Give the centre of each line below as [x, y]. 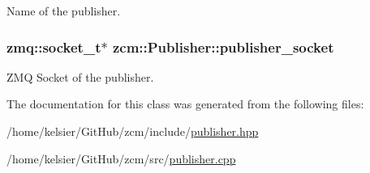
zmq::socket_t [54, 46]
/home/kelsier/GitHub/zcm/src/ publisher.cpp [121, 158]
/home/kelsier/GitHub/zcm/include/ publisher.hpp [133, 131]
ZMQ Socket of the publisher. [80, 76]
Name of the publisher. [64, 11]
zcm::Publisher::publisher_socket [223, 46]
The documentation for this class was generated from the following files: [185, 104]
